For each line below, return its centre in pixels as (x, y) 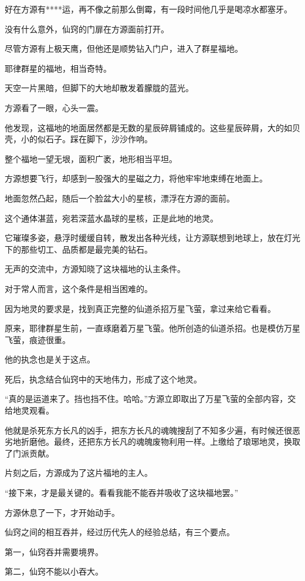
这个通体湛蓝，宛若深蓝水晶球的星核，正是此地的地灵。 (111, 218)
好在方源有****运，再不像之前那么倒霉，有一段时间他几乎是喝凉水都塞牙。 (148, 9)
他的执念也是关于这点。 (50, 359)
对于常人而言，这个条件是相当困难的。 (79, 288)
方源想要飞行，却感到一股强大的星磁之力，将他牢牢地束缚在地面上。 (136, 178)
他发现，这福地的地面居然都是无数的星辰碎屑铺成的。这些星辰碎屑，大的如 (148, 127)
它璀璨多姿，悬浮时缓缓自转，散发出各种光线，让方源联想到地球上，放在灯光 (152, 238)
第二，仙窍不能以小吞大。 (54, 571)
